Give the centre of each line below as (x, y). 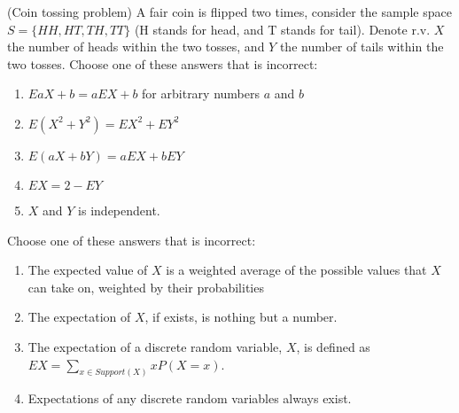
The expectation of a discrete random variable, (155, 346)
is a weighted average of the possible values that (296, 270)
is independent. (119, 210)
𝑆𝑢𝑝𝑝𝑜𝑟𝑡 (110, 373)
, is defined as (333, 346)
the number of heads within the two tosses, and (136, 47)
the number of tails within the (362, 47)
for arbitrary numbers (201, 94)
